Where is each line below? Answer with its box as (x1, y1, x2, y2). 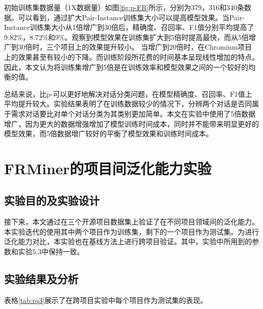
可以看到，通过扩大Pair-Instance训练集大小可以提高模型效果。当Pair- (18, 12, 245, 22)
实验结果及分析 (4, 271, 78, 287)
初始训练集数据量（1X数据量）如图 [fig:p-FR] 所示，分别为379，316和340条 (4, 2, 244, 12)
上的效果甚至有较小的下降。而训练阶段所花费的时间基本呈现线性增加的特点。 (4, 51, 259, 62)
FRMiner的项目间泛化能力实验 (4, 158, 211, 178)
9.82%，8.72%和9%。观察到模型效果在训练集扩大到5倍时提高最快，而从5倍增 (4, 31, 256, 42)
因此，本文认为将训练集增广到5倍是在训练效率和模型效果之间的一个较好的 (4, 61, 248, 72)
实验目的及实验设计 (4, 192, 100, 208)
